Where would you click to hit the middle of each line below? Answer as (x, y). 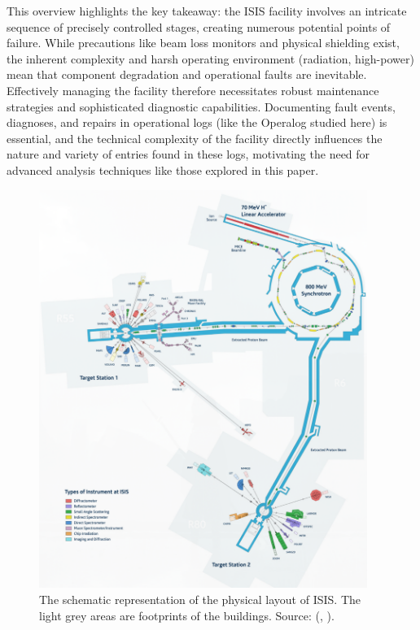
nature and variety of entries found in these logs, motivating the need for (188, 154)
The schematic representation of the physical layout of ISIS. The (200, 599)
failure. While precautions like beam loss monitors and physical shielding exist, (203, 43)
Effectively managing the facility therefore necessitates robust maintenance (193, 90)
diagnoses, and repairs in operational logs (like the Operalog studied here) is (197, 122)
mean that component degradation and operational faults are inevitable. (187, 74)
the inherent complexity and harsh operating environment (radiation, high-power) (210, 58)
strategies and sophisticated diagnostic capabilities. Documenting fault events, (201, 106)
